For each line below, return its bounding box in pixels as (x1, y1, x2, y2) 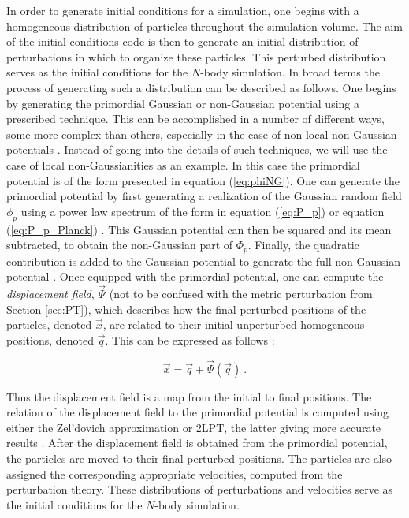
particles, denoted (6, 316, 92, 333)
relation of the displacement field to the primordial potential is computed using (6, 404, 389, 420)
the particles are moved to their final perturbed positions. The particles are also (6, 449, 392, 466)
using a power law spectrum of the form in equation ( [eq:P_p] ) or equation (20, 203, 385, 219)
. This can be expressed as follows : (105, 331, 275, 348)
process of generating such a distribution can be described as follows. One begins (6, 79, 396, 95)
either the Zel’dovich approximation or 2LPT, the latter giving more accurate (6, 419, 381, 435)
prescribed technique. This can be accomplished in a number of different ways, (6, 110, 385, 127)
